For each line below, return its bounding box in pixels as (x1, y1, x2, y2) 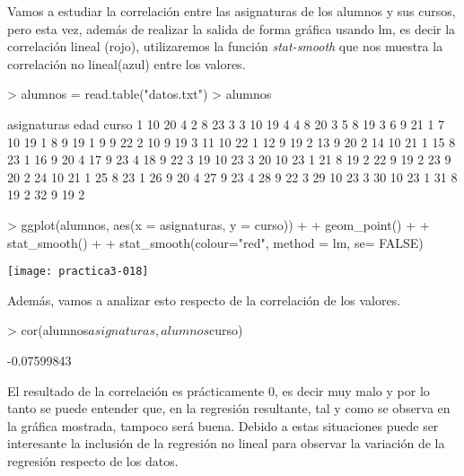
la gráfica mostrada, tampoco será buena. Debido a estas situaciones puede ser (7, 416, 439, 435)
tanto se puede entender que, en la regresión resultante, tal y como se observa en (7, 399, 451, 418)
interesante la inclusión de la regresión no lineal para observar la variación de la (7, 434, 445, 453)
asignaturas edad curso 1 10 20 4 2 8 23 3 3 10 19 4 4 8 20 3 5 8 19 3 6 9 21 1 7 (7, 114, 445, 133)
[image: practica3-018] (7, 265, 149, 278)
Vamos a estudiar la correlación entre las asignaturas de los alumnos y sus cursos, (7, 2, 456, 20)
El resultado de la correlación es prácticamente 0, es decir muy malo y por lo (7, 381, 430, 400)
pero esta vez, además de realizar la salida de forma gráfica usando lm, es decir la (7, 19, 456, 38)
